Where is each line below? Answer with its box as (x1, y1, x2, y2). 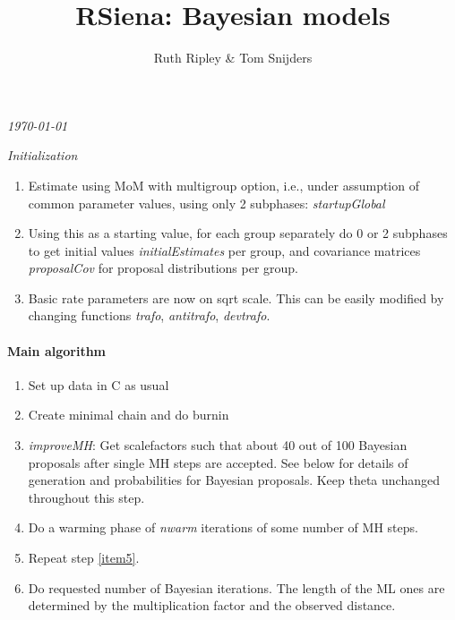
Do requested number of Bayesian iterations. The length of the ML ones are (28, 578, 445, 597)
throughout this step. (28, 488, 145, 506)
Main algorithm (7, 341, 106, 360)
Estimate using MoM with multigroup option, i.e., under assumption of (28, 175, 419, 194)
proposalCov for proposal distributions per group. (28, 259, 298, 277)
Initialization (7, 146, 78, 165)
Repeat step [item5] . (28, 548, 140, 567)
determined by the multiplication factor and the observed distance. (28, 596, 396, 615)
